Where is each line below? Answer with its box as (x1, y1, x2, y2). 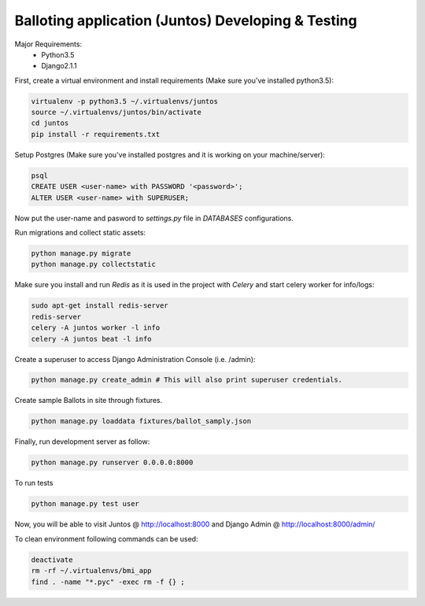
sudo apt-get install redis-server (31, 301, 168, 310)
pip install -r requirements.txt (31, 130, 161, 139)
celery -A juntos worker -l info (31, 323, 161, 332)
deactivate (31, 555, 73, 564)
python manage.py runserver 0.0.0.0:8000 (31, 458, 194, 467)
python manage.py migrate (31, 249, 131, 257)
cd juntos (31, 119, 69, 127)
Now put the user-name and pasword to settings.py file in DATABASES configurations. (14, 213, 294, 223)
